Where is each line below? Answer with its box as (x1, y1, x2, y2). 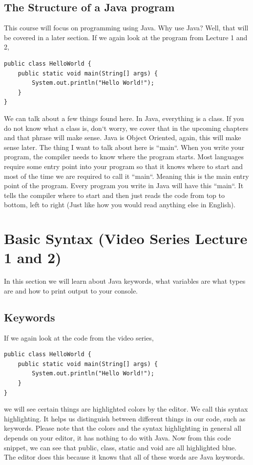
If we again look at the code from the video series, (4, 332, 154, 343)
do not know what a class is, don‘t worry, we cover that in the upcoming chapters (4, 122, 249, 133)
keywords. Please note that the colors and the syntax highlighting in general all (4, 423, 241, 433)
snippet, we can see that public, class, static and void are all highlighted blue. (4, 442, 237, 452)
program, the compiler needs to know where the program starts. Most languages (4, 151, 244, 162)
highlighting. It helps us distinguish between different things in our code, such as (4, 413, 246, 423)
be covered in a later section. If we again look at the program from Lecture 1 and (4, 32, 248, 42)
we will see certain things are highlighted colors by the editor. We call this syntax (4, 404, 248, 414)
